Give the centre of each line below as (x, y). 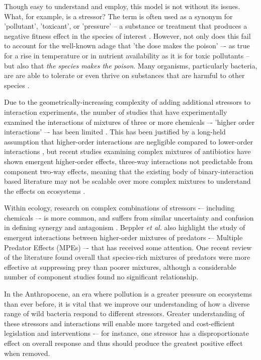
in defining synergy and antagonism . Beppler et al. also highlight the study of (125, 227)
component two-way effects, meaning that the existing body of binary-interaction (129, 171)
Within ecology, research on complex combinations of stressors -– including (119, 208)
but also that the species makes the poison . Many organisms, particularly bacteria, (131, 65)
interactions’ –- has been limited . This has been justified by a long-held (115, 132)
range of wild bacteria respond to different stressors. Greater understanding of (124, 313)
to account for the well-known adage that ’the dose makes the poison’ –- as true (127, 46)
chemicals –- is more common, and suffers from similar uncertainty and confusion (129, 217)
